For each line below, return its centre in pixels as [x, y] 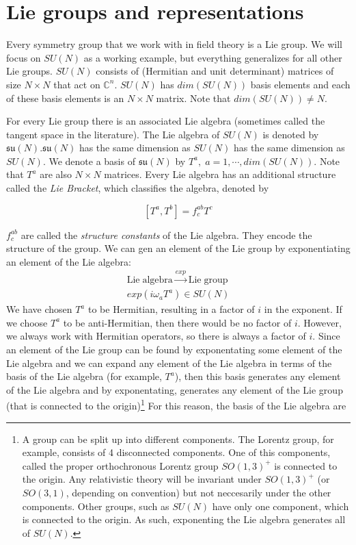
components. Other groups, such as [96, 506]
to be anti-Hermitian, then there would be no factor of [177, 322]
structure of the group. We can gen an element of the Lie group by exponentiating [178, 248]
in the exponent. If [303, 309]
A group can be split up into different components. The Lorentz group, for [178, 439]
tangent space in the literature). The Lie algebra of [113, 134]
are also [56, 174]
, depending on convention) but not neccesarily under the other [198, 493]
